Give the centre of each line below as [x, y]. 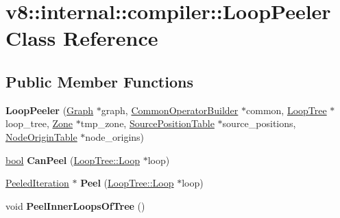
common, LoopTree [287, 110]
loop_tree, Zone [39, 123]
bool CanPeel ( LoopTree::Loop [73, 160]
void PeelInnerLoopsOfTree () [75, 205]
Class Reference [82, 38]
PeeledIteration [37, 183]
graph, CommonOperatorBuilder [170, 110]
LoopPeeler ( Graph [50, 110]
